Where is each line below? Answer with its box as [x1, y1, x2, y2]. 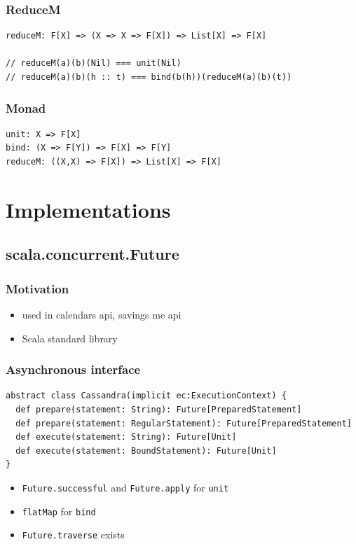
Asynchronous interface [6, 361, 141, 378]
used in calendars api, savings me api [22, 307, 182, 321]
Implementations [6, 195, 171, 223]
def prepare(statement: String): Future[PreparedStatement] [15, 404, 302, 414]
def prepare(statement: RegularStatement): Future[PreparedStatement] [15, 418, 352, 428]
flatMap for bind [22, 503, 96, 518]
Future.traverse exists [22, 527, 125, 542]
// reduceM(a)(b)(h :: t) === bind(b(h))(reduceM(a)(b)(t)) [6, 72, 292, 82]
